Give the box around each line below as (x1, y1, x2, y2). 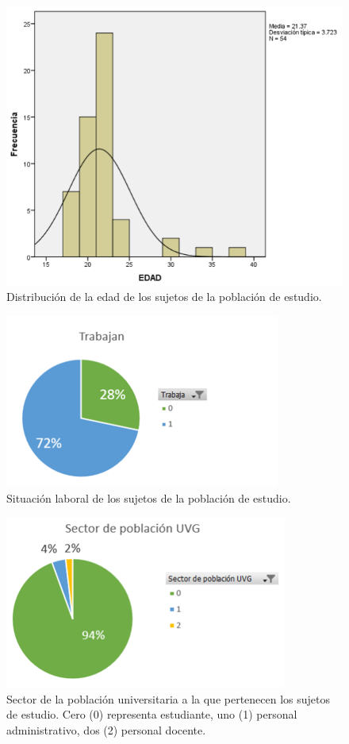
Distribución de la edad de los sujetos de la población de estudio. (6, 288, 322, 305)
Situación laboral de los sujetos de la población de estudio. (6, 489, 291, 506)
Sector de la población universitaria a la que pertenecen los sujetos (6, 690, 331, 707)
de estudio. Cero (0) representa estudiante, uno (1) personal (6, 706, 297, 723)
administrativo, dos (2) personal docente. (6, 721, 206, 738)
